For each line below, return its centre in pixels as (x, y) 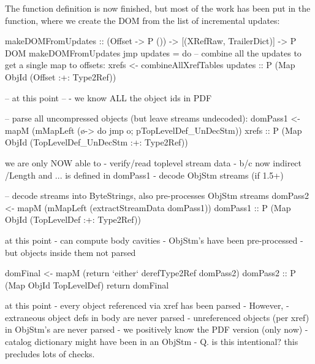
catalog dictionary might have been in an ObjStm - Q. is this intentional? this (152, 342)
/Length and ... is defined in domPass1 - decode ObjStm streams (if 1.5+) (144, 175)
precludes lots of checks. (50, 353)
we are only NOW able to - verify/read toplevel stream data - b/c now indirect (154, 162)
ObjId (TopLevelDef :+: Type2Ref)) (73, 219)
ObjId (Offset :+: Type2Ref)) (61, 76)
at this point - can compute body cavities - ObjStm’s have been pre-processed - (154, 240)
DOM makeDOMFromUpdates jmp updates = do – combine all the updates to (153, 52)
